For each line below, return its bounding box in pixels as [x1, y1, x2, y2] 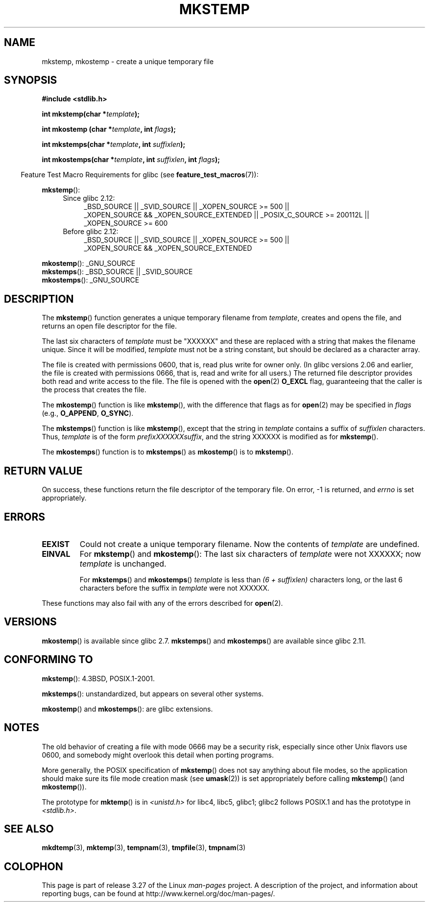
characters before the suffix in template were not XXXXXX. [79, 583, 270, 592]
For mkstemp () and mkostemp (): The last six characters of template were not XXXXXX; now [79, 548, 421, 559]
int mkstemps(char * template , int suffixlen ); [42, 140, 186, 149]
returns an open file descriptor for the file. [42, 322, 177, 331]
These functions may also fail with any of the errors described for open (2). [42, 598, 283, 607]
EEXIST [42, 539, 70, 549]
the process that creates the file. [42, 385, 146, 394]
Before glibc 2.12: [63, 227, 119, 236]
